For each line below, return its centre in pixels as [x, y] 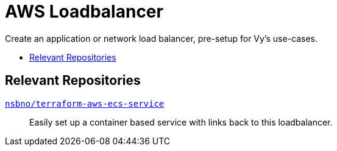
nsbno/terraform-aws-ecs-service [85, 103]
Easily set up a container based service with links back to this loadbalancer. [181, 122]
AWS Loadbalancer [84, 12]
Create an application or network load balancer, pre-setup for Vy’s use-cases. [161, 38]
